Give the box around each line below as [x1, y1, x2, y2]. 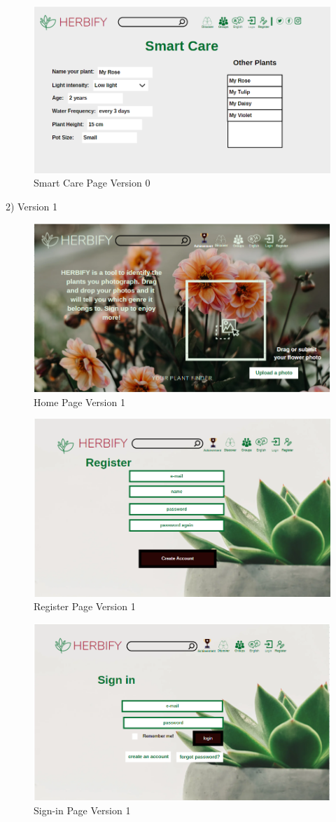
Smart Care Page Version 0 [34, 175, 150, 190]
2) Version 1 [6, 198, 58, 213]
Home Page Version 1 [34, 394, 125, 409]
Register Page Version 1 [34, 599, 136, 614]
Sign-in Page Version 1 [34, 802, 131, 817]
